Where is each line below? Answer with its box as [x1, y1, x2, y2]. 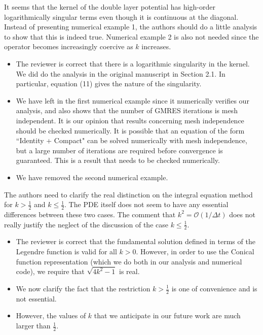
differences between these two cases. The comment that [4, 209, 176, 219]
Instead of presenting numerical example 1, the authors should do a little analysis [4, 21, 257, 32]
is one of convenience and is [171, 283, 257, 293]
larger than [16, 320, 51, 331]
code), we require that [16, 266, 85, 277]
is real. [119, 266, 140, 277]
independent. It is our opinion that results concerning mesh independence [16, 115, 244, 125]
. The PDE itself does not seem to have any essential [64, 199, 229, 210]
